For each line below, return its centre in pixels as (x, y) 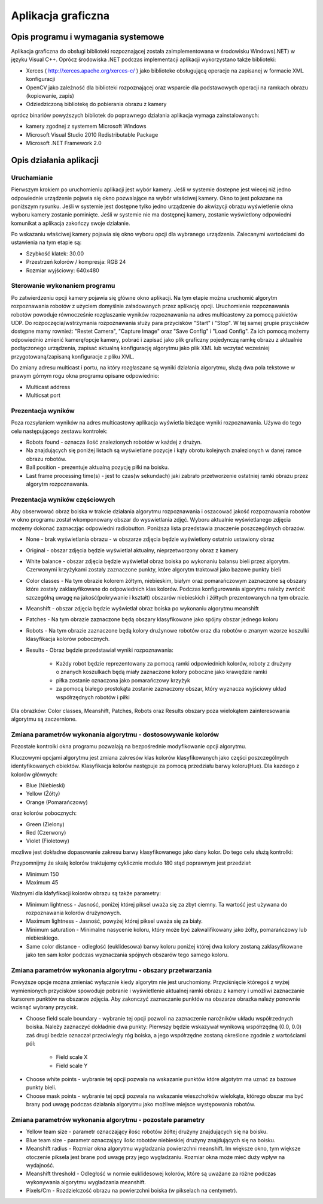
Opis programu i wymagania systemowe (88, 37)
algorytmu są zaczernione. (44, 719)
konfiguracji (41, 79)
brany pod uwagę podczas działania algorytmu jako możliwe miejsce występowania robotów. (141, 1104)
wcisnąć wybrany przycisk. (45, 1007)
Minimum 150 (42, 874)
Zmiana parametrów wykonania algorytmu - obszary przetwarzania (112, 970)
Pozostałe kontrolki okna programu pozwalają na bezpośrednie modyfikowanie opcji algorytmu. (129, 747)
